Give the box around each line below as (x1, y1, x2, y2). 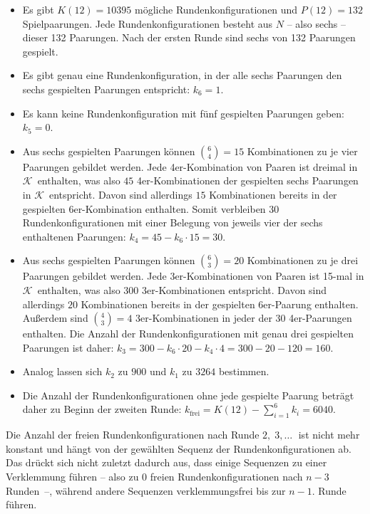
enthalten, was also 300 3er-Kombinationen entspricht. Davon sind (37, 282, 327, 297)
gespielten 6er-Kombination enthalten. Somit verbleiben (22, 201, 266, 216)
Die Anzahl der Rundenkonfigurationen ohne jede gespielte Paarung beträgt (22, 387, 354, 402)
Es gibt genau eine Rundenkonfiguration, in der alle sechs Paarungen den (22, 68, 342, 83)
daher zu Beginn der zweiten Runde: (22, 402, 182, 416)
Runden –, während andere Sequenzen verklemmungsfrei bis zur (6, 483, 286, 498)
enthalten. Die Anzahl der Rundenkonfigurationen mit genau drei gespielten (22, 326, 354, 341)
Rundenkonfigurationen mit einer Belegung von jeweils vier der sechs (22, 215, 323, 230)
